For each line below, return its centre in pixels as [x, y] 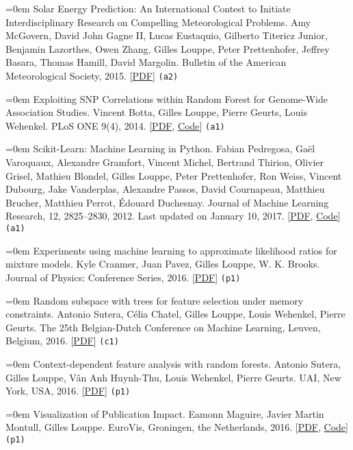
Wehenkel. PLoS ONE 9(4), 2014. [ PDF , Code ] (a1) [115, 125]
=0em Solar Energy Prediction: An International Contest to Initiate [148, 8]
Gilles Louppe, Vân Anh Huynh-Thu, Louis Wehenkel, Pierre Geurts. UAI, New [173, 377]
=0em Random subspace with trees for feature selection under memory [155, 300]
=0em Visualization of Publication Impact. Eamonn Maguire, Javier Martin [165, 413]
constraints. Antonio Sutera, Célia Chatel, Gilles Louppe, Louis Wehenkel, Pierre [175, 314]
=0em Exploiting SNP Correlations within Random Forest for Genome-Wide [167, 98]
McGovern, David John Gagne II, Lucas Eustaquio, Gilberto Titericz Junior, [167, 35]
